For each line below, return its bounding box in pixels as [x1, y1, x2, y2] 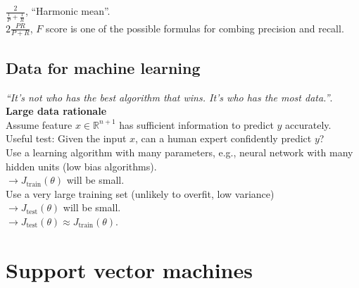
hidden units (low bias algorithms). [6, 158, 157, 173]
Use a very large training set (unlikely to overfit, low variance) [6, 186, 275, 201]
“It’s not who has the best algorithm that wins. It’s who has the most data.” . [6, 89, 333, 104]
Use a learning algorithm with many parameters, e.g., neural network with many [6, 144, 353, 159]
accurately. [285, 117, 332, 132]
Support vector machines [6, 255, 253, 284]
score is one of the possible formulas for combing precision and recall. [46, 20, 344, 35]
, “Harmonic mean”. [25, 4, 111, 18]
